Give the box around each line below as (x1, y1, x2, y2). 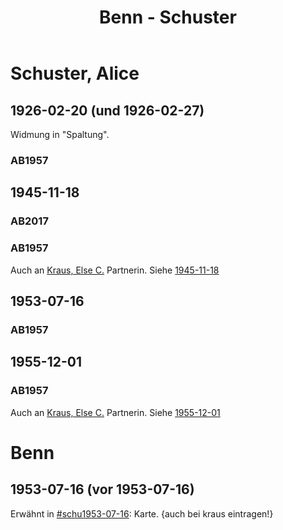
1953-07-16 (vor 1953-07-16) (10, 481, 195, 498)
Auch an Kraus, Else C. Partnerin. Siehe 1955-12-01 (10, 406, 221, 418)
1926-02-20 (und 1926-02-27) (10, 102, 205, 119)
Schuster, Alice (10, 62, 140, 85)
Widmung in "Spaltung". (10, 129, 110, 140)
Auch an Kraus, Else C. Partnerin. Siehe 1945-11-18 (10, 264, 220, 276)
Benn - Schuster (99, 6, 237, 29)
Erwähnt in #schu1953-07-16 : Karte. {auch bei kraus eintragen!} (10, 507, 274, 520)
